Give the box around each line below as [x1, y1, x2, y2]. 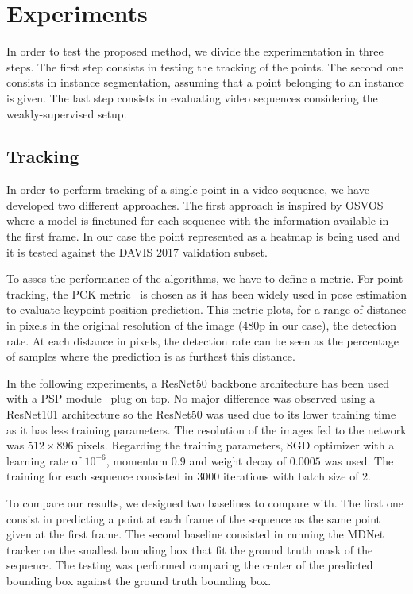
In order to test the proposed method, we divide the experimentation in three [6, 43, 384, 60]
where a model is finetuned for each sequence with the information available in [6, 212, 389, 229]
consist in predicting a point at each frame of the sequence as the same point [6, 510, 380, 526]
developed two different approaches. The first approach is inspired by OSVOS [6, 196, 384, 213]
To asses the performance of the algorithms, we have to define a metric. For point [6, 270, 403, 287]
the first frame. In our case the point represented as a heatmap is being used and [6, 228, 401, 245]
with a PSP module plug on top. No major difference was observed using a [6, 390, 376, 407]
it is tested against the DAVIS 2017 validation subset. [6, 243, 268, 260]
